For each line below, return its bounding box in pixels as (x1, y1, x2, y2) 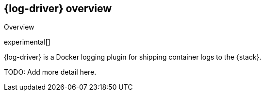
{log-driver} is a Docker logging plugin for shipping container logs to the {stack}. (4, 53, 262, 62)
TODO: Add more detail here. (4, 68, 97, 77)
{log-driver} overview (4, 2, 112, 15)
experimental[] (4, 38, 50, 47)
